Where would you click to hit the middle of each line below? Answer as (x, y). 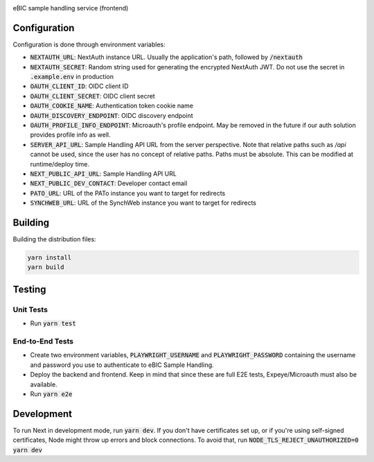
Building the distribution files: (54, 239)
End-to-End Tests (43, 341)
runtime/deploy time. (60, 164)
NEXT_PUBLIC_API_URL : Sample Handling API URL (103, 173)
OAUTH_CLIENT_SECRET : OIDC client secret (92, 96)
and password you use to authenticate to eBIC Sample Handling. (122, 365)
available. (44, 384)
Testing (29, 289)
